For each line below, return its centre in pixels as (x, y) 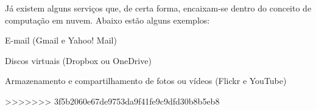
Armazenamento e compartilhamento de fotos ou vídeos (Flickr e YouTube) (146, 81)
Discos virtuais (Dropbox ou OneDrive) (78, 60)
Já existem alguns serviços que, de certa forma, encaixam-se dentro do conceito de (158, 8)
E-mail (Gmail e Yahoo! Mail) (61, 40)
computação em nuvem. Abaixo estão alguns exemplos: (107, 20)
